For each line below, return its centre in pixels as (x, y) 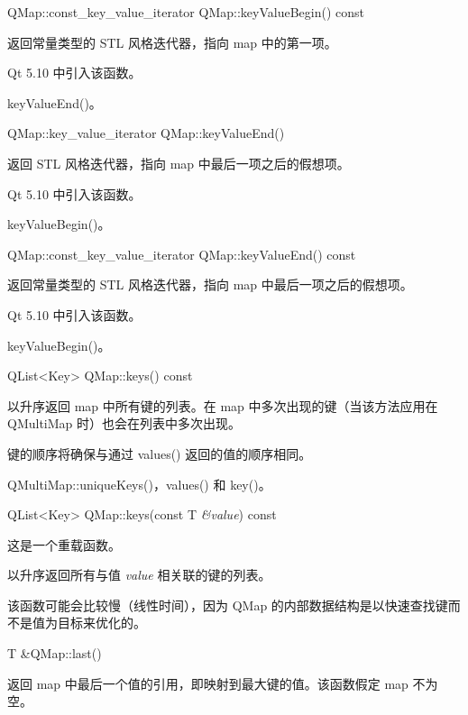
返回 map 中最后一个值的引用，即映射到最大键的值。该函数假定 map (208, 683)
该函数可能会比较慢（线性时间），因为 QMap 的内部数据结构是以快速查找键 (228, 605)
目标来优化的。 (101, 623)
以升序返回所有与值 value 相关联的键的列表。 (139, 575)
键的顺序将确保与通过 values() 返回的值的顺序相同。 (160, 453)
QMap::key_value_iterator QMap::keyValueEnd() (146, 133)
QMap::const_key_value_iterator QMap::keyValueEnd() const (182, 254)
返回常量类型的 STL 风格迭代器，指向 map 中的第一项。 (172, 42)
